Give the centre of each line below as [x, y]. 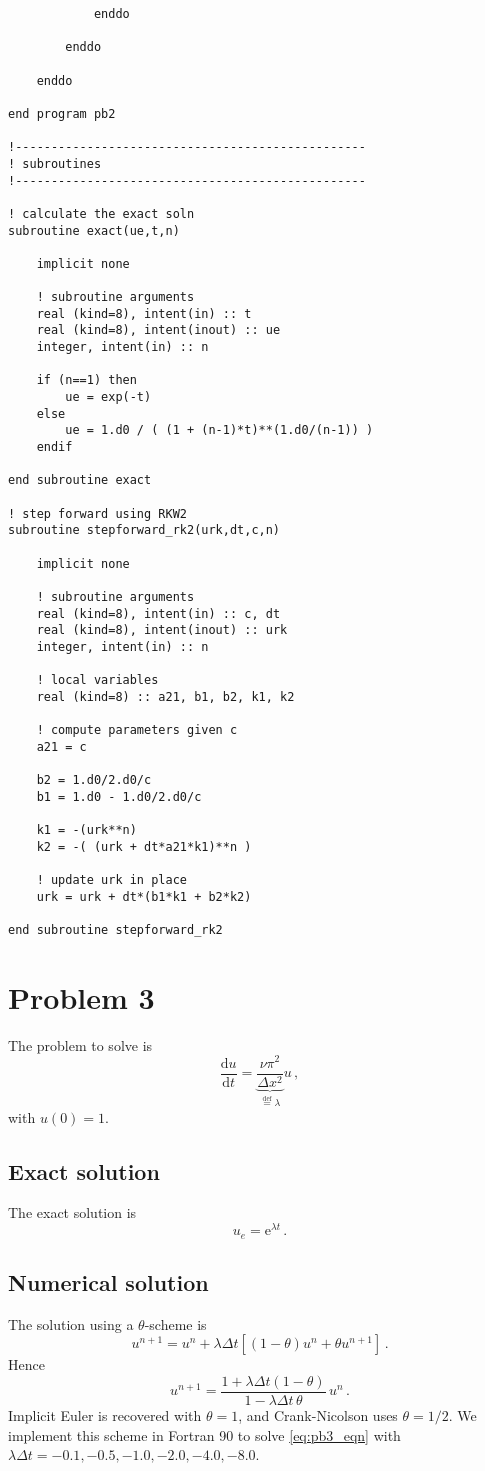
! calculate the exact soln [101, 213]
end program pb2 [62, 113]
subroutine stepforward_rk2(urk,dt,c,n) [144, 530]
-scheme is [175, 1323]
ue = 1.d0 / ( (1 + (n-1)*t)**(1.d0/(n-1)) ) [219, 430]
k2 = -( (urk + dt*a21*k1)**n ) [144, 846]
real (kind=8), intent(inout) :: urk [162, 630]
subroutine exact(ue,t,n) [94, 230]
